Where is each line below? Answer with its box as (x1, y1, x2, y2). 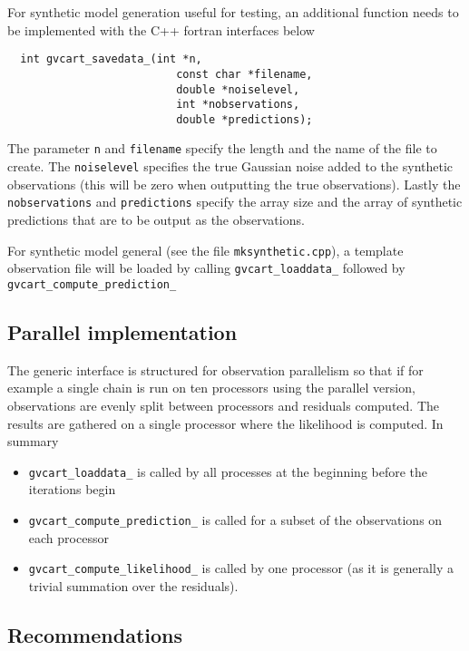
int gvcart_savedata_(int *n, (20, 53, 202, 66)
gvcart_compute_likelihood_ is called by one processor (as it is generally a (28, 559, 454, 578)
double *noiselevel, (176, 83, 300, 96)
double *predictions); (176, 112, 313, 126)
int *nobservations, (176, 98, 300, 112)
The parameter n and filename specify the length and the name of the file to (7, 139, 437, 158)
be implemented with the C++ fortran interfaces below (7, 20, 315, 39)
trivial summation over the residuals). (28, 576, 239, 595)
